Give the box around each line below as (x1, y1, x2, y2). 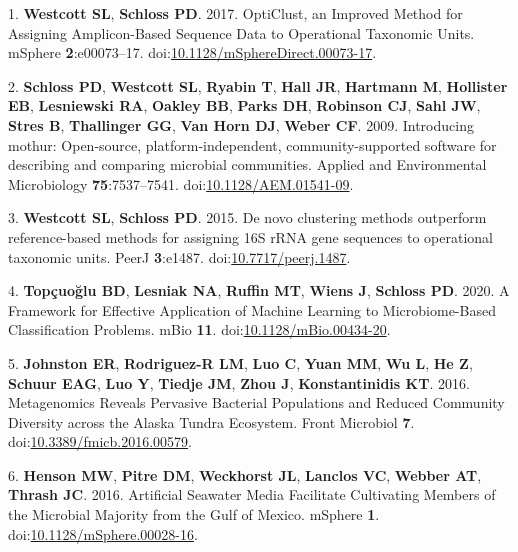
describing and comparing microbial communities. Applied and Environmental (8, 154, 487, 175)
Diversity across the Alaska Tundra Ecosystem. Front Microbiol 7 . (8, 411, 415, 432)
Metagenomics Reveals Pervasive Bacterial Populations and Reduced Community (8, 392, 505, 413)
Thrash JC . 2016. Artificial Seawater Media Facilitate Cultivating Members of (8, 484, 496, 505)
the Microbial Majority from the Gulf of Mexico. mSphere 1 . (8, 504, 380, 525)
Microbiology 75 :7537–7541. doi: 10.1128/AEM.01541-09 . (8, 173, 354, 194)
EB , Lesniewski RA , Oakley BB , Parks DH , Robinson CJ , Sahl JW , (8, 95, 481, 116)
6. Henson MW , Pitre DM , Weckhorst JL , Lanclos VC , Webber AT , (8, 464, 482, 485)
